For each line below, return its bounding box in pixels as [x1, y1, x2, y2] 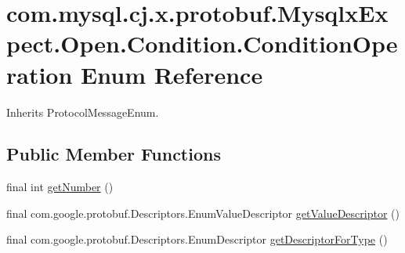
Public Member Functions [6, 142, 221, 166]
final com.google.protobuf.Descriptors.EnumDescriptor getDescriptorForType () [6, 231, 388, 248]
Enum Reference [81, 58, 263, 90]
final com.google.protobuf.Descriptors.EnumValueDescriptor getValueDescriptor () [6, 204, 400, 221]
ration [6, 58, 73, 90]
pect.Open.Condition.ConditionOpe [6, 27, 398, 60]
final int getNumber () [6, 179, 114, 195]
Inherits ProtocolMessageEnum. [6, 103, 159, 120]
